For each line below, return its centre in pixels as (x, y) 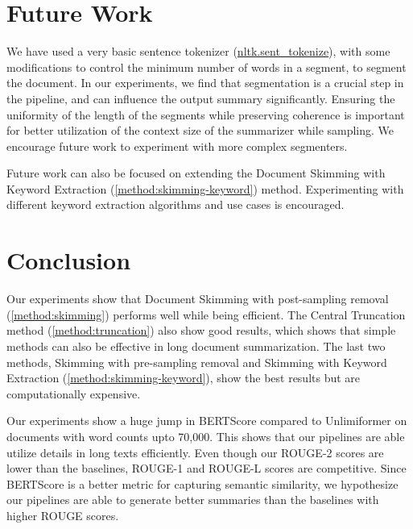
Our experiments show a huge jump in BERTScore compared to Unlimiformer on (207, 421)
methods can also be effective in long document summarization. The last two (196, 346)
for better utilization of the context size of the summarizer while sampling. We (200, 130)
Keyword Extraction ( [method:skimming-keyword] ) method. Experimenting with (205, 188)
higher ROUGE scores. (63, 515)
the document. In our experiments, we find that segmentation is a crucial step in (205, 83)
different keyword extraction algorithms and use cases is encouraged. (176, 204)
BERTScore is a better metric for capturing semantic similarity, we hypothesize (202, 483)
